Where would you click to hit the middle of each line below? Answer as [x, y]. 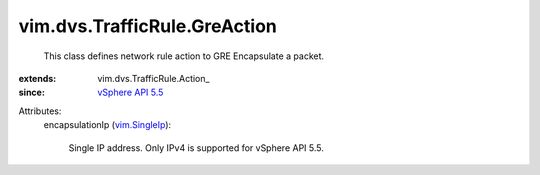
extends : [37, 78]
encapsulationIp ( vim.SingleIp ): [107, 125]
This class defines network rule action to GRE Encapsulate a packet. [184, 56]
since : [31, 92]
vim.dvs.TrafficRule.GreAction [147, 26]
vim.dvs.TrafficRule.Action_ [153, 78]
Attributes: [40, 111]
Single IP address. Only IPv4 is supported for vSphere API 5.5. [196, 147]
